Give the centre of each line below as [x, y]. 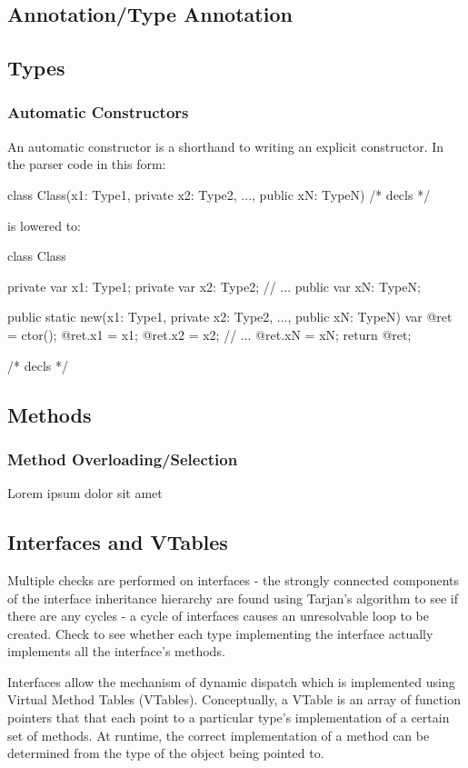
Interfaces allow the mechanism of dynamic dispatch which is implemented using [231, 681]
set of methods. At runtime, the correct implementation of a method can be [219, 735]
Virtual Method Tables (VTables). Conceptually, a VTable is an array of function [234, 699]
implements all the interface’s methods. [116, 651]
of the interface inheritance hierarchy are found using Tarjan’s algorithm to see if [233, 598]
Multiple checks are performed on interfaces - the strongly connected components [234, 579]
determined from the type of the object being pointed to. [166, 753]
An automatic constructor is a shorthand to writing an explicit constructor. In [226, 146]
